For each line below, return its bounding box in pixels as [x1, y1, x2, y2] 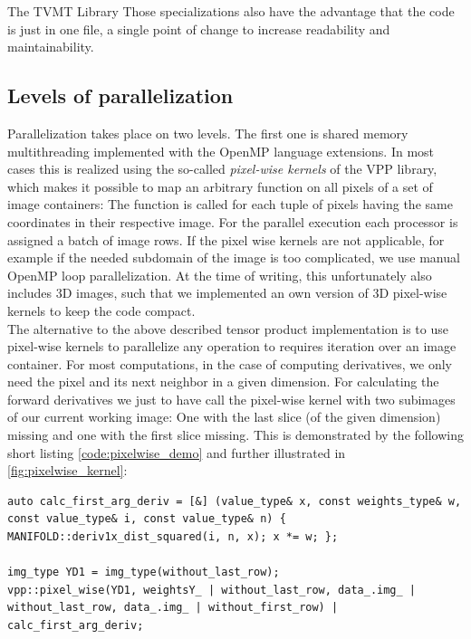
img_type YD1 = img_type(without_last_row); [7, 566, 280, 579]
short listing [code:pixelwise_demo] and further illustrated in [7, 443, 346, 462]
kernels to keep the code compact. [7, 300, 196, 319]
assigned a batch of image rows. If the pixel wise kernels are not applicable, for [7, 230, 445, 249]
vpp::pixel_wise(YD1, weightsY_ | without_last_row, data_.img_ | [7, 583, 417, 596]
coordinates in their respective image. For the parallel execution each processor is [7, 212, 458, 231]
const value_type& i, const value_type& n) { [7, 512, 286, 526]
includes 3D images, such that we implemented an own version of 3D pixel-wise [7, 283, 447, 302]
